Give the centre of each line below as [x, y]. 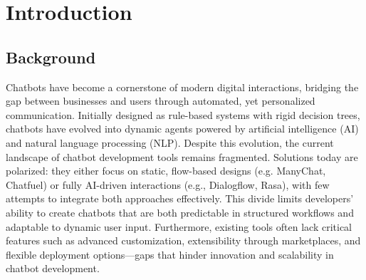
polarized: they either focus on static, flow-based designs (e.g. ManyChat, [166, 171]
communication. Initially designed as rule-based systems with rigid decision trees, [183, 114]
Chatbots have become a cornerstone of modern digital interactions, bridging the [182, 87]
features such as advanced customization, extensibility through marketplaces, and [183, 240]
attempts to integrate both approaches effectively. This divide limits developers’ [180, 198]
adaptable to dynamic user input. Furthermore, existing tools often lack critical [179, 226]
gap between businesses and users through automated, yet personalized [161, 101]
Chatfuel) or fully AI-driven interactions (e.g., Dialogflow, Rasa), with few [168, 184]
